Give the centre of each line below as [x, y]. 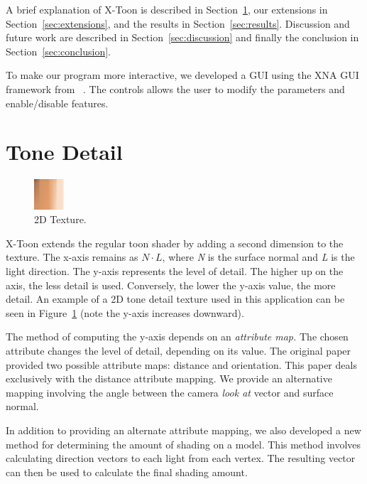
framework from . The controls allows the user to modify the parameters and [175, 88]
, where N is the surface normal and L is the [258, 257]
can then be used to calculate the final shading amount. [127, 472]
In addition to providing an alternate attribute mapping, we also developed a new [183, 430]
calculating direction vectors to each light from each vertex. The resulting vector [181, 458]
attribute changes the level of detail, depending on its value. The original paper [179, 351]
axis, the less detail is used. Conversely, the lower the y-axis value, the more [171, 285]
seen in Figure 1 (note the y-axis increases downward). [125, 312]
